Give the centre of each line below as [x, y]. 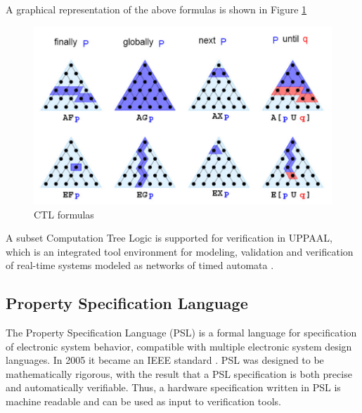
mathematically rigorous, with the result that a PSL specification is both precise [179, 373]
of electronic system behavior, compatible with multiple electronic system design [179, 346]
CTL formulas [64, 214]
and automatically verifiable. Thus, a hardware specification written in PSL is [173, 387]
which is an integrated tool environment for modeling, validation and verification [180, 251]
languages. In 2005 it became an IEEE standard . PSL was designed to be [165, 360]
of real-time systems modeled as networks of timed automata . [140, 265]
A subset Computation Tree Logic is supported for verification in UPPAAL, [169, 238]
